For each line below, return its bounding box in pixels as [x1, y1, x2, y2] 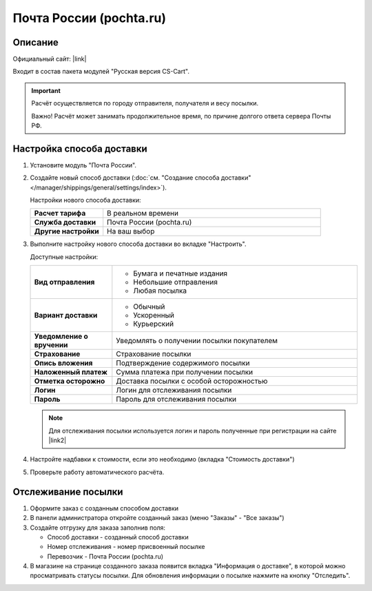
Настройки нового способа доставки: [30, 196, 141, 205]
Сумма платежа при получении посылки [116, 367, 254, 377]
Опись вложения [34, 358, 93, 368]
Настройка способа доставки [12, 143, 147, 154]
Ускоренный [133, 311, 175, 320]
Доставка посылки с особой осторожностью [116, 376, 268, 386]
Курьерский [133, 319, 174, 329]
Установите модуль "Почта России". [30, 160, 137, 169]
